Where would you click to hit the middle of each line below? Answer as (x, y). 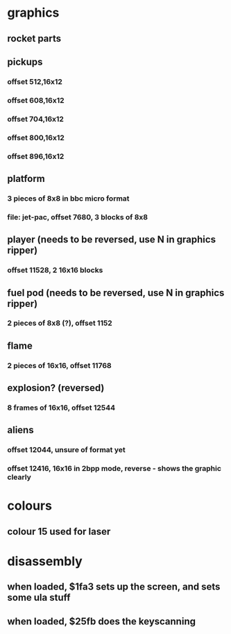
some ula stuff (39, 598)
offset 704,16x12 (36, 119)
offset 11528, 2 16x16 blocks (55, 270)
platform (26, 178)
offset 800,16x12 (36, 137)
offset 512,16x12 (35, 81)
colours (29, 506)
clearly (19, 477)
